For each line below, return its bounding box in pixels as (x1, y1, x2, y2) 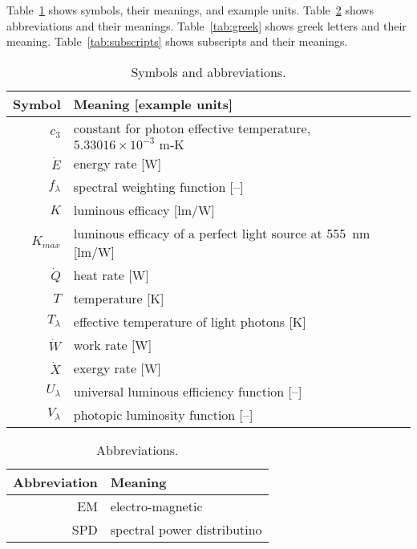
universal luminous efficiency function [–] (73, 381, 302, 401)
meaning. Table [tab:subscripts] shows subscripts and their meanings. (6, 33, 348, 50)
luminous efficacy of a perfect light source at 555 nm (73, 223, 370, 242)
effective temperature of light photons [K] (73, 311, 306, 331)
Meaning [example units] (73, 94, 233, 113)
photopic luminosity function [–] (73, 405, 253, 424)
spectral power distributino (110, 519, 262, 539)
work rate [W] (73, 335, 152, 354)
